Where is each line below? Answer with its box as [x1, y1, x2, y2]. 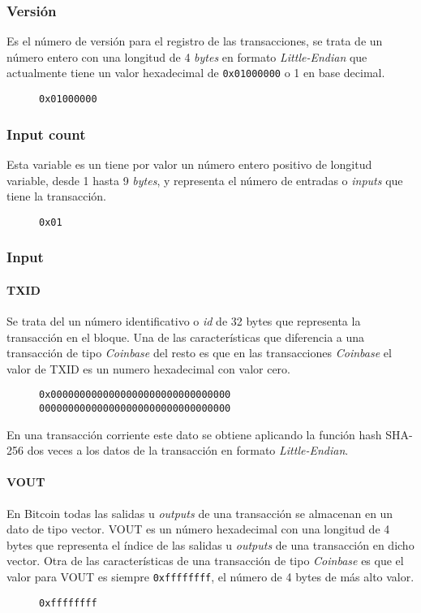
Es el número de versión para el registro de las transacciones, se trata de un [6, 32, 383, 50]
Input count [6, 123, 86, 144]
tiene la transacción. [6, 188, 107, 205]
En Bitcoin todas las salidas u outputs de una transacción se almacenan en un [6, 504, 393, 521]
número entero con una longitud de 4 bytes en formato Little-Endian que [6, 48, 367, 65]
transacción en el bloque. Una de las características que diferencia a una [6, 328, 365, 345]
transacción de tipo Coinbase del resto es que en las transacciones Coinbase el [6, 344, 392, 361]
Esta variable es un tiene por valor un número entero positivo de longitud [6, 155, 372, 172]
